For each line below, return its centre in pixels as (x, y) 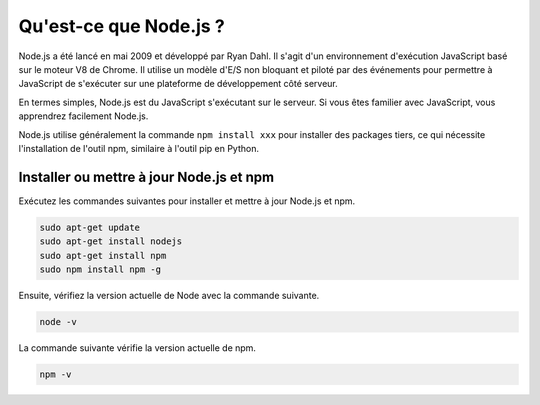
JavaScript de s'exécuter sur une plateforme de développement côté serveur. (178, 84)
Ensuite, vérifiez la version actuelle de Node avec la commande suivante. (169, 295)
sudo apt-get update (89, 227)
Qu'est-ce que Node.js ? (121, 26)
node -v (58, 321)
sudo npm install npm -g (100, 269)
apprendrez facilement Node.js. (83, 116)
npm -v (55, 374)
